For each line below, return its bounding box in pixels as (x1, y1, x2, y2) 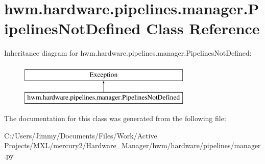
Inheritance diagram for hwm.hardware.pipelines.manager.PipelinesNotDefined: (4, 48, 252, 58)
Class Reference (146, 18, 260, 39)
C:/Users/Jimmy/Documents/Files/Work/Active (4, 130, 157, 140)
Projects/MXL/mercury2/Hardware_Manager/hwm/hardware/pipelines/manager (4, 140, 261, 151)
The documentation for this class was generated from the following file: (4, 113, 226, 124)
